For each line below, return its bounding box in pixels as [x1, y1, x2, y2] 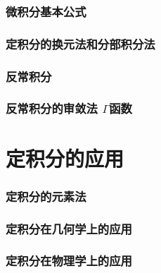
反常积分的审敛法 [6, 99, 98, 117]
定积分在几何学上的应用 [6, 219, 132, 237]
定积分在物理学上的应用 [6, 252, 132, 269]
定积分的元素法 [6, 187, 86, 205]
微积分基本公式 [6, 2, 86, 20]
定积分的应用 [6, 143, 124, 172]
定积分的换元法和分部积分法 [6, 35, 155, 52]
